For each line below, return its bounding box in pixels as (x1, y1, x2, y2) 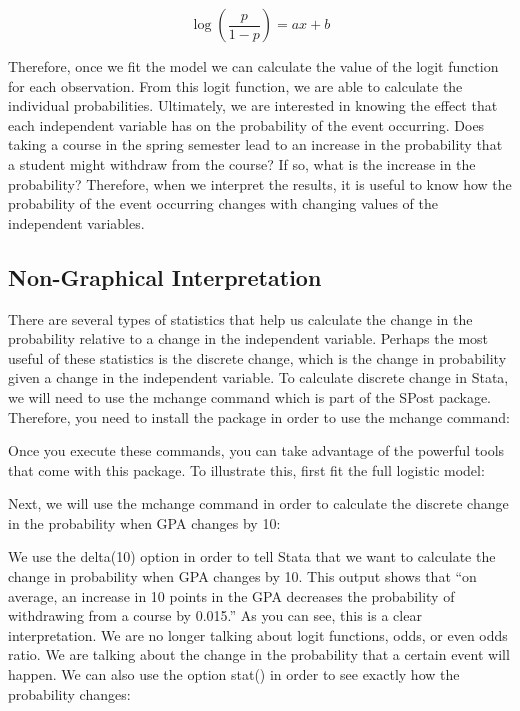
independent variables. (8, 212, 145, 233)
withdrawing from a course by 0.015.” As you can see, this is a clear (8, 605, 422, 626)
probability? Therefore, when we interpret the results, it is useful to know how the (8, 173, 512, 194)
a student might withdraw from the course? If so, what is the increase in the (8, 153, 476, 174)
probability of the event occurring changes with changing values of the (8, 193, 439, 214)
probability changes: (8, 683, 131, 704)
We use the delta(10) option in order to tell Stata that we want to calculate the (8, 546, 496, 567)
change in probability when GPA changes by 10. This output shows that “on (8, 566, 477, 587)
